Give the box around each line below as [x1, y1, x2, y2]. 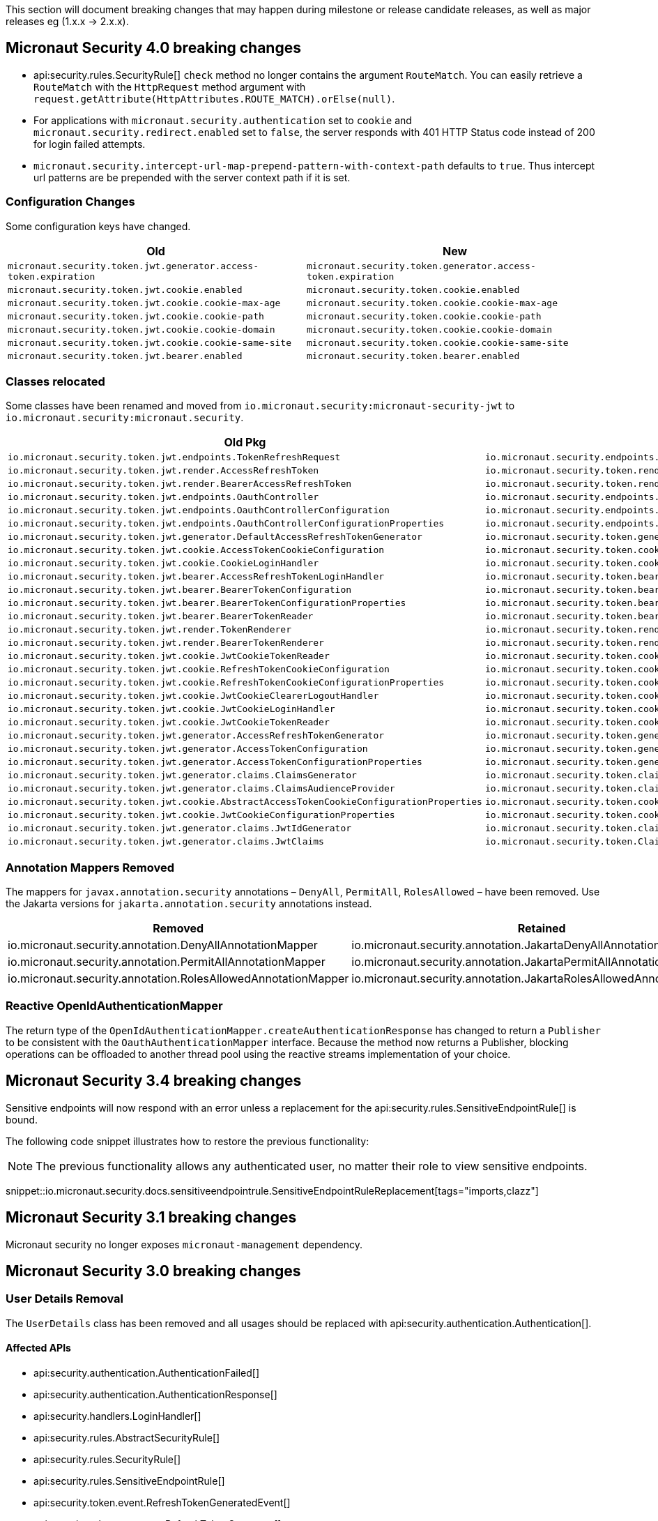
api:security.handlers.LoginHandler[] [33, 1409, 201, 1422]
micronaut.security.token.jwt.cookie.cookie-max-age [8, 297, 281, 308]
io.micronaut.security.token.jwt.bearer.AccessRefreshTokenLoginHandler [8, 571, 385, 582]
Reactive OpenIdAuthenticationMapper [6, 999, 223, 1013]
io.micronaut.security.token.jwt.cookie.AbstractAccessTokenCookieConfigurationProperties [8, 796, 482, 808]
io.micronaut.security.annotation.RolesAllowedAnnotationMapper [8, 971, 349, 986]
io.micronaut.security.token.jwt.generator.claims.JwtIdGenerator [8, 823, 352, 834]
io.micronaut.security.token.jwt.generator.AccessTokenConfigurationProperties [8, 757, 422, 768]
